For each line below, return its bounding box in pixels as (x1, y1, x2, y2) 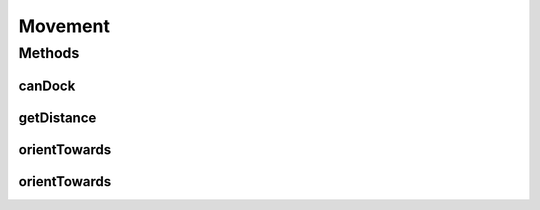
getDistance (18, 109, 97, 126)
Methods (18, 44, 80, 62)
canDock (18, 77, 76, 94)
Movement (18, 15, 110, 37)
